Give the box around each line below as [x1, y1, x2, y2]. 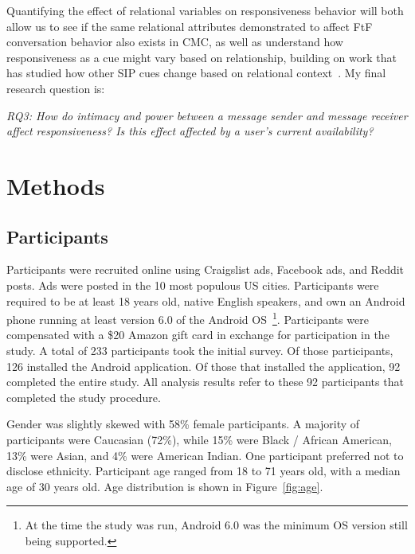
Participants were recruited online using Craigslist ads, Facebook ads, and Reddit [6, 261, 405, 278]
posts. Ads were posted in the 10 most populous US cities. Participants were [6, 276, 379, 293]
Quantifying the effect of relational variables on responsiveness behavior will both [6, 2, 404, 18]
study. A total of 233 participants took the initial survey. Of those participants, [6, 341, 393, 358]
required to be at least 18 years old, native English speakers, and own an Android [6, 292, 405, 309]
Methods [6, 169, 105, 201]
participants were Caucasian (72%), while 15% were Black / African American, [6, 431, 392, 447]
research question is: [6, 80, 105, 96]
